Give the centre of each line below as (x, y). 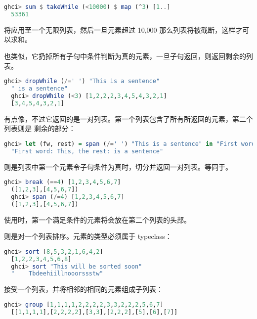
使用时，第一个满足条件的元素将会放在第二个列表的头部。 (97, 219)
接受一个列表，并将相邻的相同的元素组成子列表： (84, 289)
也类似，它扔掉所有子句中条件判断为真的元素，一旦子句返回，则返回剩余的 (125, 56)
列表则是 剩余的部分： (40, 128)
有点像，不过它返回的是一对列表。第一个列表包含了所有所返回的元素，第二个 (128, 118)
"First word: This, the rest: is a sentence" (87, 151)
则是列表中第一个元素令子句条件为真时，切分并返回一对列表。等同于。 (118, 166)
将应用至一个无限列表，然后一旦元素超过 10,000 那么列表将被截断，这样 (120, 29)
